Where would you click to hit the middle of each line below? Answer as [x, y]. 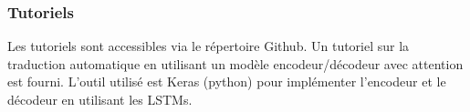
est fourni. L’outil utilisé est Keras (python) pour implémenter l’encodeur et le [227, 81]
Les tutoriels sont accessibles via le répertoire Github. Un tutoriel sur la [209, 46]
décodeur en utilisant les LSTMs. [100, 99]
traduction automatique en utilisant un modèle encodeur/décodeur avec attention [235, 63]
